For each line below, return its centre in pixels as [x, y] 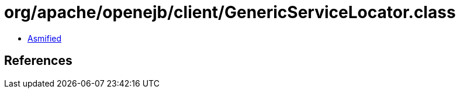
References [38, 61]
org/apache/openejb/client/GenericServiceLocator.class [230, 12]
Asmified [45, 38]
